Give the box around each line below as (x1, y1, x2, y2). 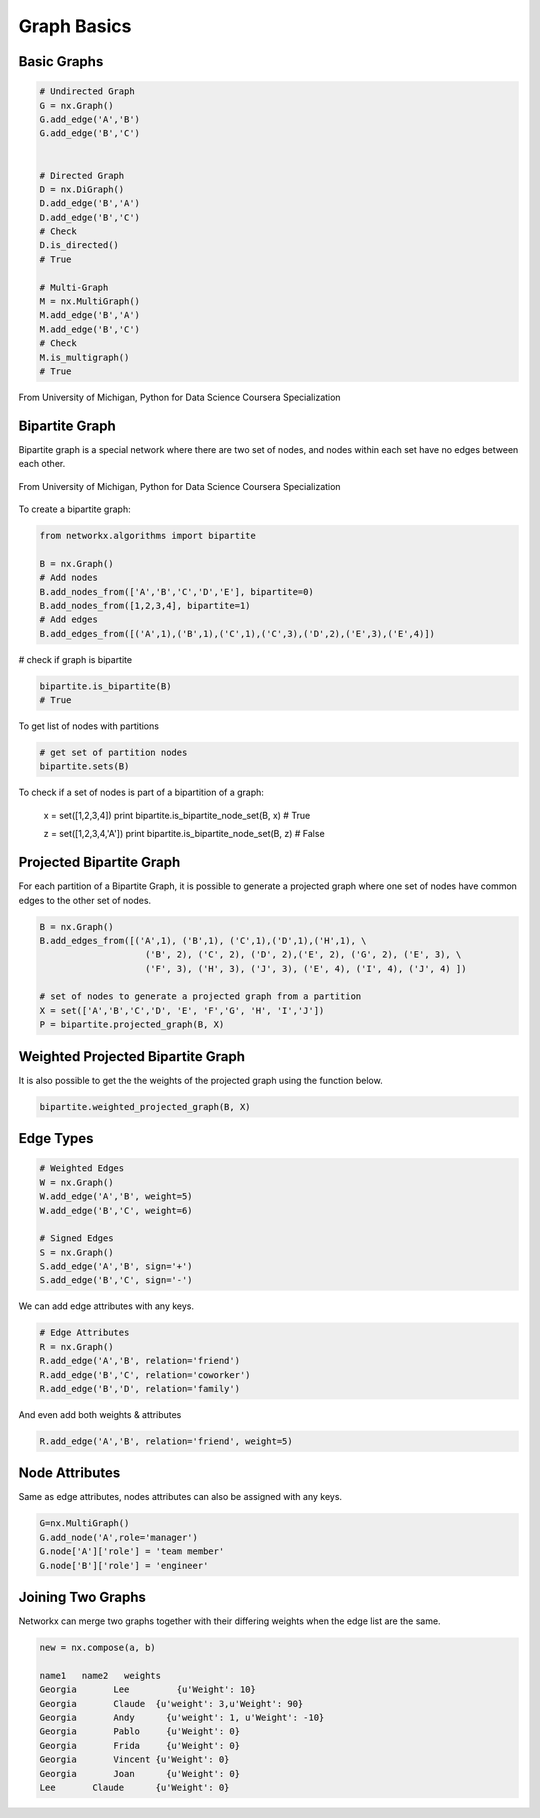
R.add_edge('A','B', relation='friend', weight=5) (39, 1435, 294, 1447)
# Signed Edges (39, 1233, 114, 1244)
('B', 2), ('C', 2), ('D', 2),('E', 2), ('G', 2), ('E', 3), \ (145, 949, 462, 960)
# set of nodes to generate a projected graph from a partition (39, 991, 362, 1002)
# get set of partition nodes (39, 747, 188, 759)
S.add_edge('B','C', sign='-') (39, 1275, 194, 1286)
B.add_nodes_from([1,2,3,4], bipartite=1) (39, 600, 251, 611)
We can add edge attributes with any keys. (18, 1300, 195, 1312)
